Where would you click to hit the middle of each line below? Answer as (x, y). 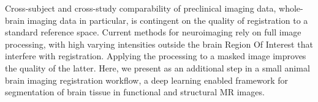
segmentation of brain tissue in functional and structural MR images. (135, 92)
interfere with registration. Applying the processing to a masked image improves (156, 56)
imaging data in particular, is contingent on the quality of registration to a (168, 20)
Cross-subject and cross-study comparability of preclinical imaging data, (141, 8)
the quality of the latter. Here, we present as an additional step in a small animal (157, 67)
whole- (291, 8)
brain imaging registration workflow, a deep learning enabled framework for (147, 80)
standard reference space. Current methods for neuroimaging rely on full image (153, 32)
